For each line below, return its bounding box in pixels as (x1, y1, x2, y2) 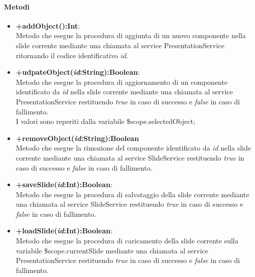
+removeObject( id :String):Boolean (16, 132, 139, 143)
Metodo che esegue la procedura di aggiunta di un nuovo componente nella (16, 30, 246, 41)
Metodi (4, 1, 30, 12)
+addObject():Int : (16, 20, 80, 31)
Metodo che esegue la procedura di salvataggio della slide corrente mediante (16, 189, 249, 199)
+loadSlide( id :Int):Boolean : (16, 225, 112, 236)
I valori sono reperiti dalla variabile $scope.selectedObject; (16, 116, 195, 126)
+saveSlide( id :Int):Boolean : (16, 179, 112, 190)
